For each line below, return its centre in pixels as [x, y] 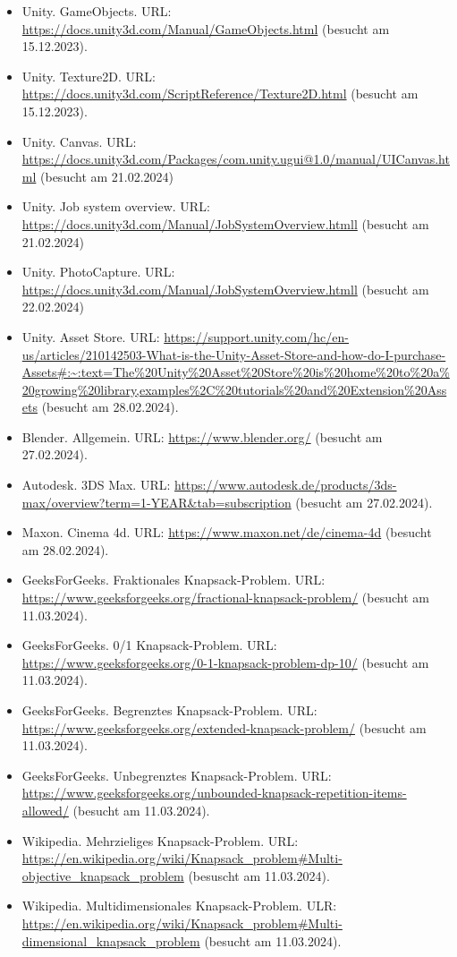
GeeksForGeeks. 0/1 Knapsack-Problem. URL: [149, 645]
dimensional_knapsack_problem [111, 940]
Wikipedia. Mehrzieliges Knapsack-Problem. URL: [160, 840]
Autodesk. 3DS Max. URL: [96, 485]
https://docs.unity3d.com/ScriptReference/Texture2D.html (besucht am [220, 94]
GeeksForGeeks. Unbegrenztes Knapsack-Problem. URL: [177, 775]
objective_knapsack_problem [103, 875]
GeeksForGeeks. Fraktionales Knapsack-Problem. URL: [173, 580]
